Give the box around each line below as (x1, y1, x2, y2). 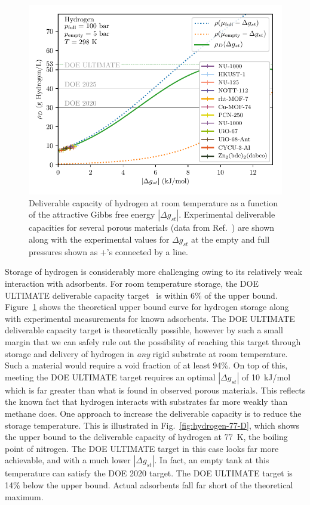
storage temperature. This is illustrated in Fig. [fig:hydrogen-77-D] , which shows (5, 419, 300, 431)
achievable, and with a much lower (5, 454, 131, 466)
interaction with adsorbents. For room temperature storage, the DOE (5, 277, 259, 290)
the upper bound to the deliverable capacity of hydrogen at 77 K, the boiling (5, 430, 288, 443)
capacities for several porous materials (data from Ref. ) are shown (29, 221, 275, 234)
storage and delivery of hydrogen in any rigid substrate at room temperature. (5, 347, 288, 360)
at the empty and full (191, 233, 270, 246)
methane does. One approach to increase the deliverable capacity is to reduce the (5, 407, 302, 419)
